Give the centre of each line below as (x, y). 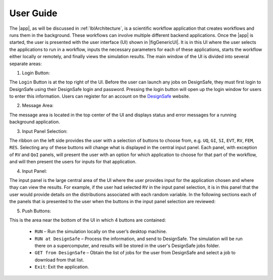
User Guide (33, 13)
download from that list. (59, 260)
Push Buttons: (37, 211)
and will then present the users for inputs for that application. (73, 162)
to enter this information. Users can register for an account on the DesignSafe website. (100, 97)
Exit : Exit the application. (62, 267)
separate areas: (26, 64)
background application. (35, 122)
